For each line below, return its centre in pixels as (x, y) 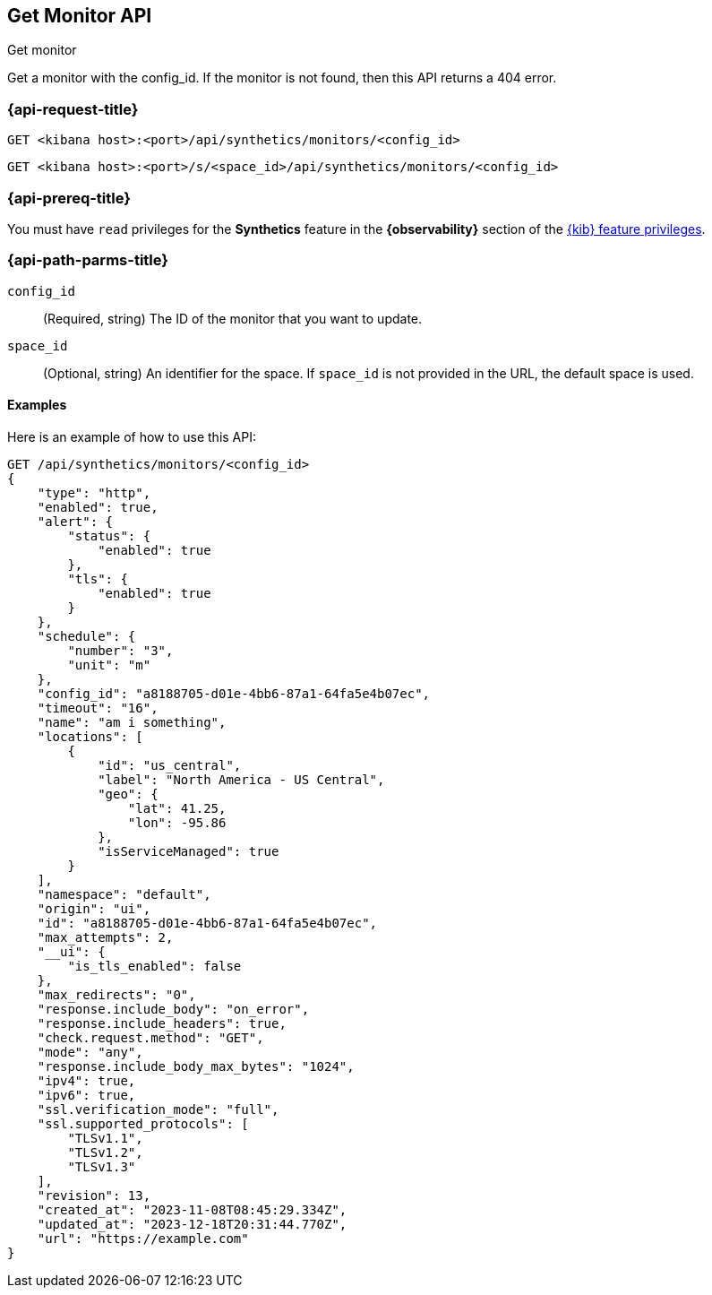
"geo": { (128, 794)
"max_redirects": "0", (116, 994)
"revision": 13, (94, 1195)
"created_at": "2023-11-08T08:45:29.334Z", (192, 1209)
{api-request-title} (73, 109)
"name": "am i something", (132, 722)
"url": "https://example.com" (143, 1238)
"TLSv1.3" (102, 1166)
